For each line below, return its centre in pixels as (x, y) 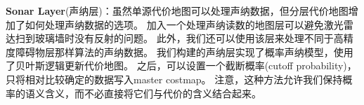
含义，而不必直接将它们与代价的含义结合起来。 (153, 93)
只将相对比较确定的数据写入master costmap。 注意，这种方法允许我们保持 (174, 79)
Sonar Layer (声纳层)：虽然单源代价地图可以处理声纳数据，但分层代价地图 (177, 10)
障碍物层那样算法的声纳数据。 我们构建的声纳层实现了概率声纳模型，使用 (184, 51)
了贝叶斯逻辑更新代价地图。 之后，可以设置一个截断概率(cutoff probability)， (181, 65)
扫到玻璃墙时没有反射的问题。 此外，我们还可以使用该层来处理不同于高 (179, 38)
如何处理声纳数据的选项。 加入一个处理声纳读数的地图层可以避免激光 (184, 24)
